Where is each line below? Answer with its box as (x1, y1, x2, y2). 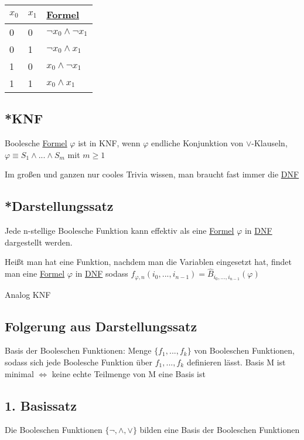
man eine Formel (5, 267, 65, 280)
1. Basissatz (5, 396, 77, 414)
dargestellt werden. (5, 236, 73, 248)
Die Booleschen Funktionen (5, 424, 103, 436)
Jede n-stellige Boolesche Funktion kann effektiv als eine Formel (5, 224, 234, 237)
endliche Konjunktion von (151, 137, 244, 149)
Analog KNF (5, 288, 51, 300)
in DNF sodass (75, 267, 128, 280)
